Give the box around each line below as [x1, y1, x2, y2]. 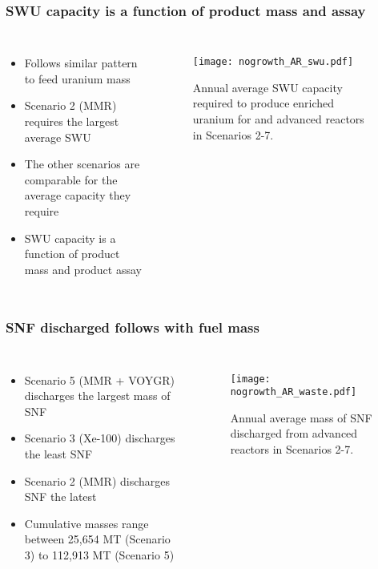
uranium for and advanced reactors [192, 111, 364, 127]
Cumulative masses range [24, 515, 149, 531]
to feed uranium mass [24, 70, 131, 87]
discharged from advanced [230, 425, 358, 442]
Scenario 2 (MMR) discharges [24, 472, 171, 489]
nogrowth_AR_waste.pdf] [230, 386, 357, 398]
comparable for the [24, 171, 118, 188]
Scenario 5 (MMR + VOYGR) [24, 371, 175, 388]
